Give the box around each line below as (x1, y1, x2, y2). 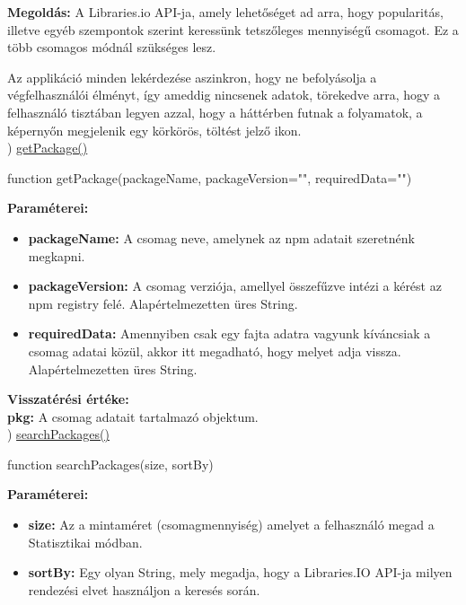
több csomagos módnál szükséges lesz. (7, 38, 216, 57)
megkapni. (28, 246, 85, 265)
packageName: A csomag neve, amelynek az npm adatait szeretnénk (28, 228, 415, 247)
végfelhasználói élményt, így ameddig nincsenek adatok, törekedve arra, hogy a (7, 85, 441, 104)
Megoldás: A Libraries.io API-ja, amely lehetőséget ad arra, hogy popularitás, (7, 3, 444, 21)
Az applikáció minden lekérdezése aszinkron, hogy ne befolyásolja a (7, 67, 377, 86)
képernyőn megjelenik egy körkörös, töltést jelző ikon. (7, 120, 302, 139)
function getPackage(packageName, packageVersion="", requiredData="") (7, 168, 412, 187)
